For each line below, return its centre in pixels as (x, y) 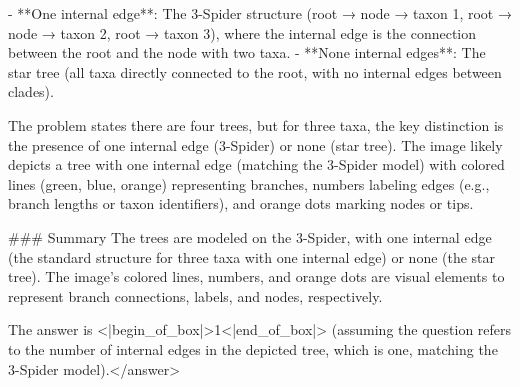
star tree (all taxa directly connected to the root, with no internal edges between (255, 71)
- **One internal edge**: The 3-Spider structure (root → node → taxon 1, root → (260, 13)
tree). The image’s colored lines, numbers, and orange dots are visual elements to (256, 276)
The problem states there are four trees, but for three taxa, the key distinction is (256, 124)
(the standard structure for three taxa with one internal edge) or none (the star (252, 256)
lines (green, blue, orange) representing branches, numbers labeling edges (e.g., (249, 183)
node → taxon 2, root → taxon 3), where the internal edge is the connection (242, 32)
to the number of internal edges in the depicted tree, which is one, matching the (253, 348)
